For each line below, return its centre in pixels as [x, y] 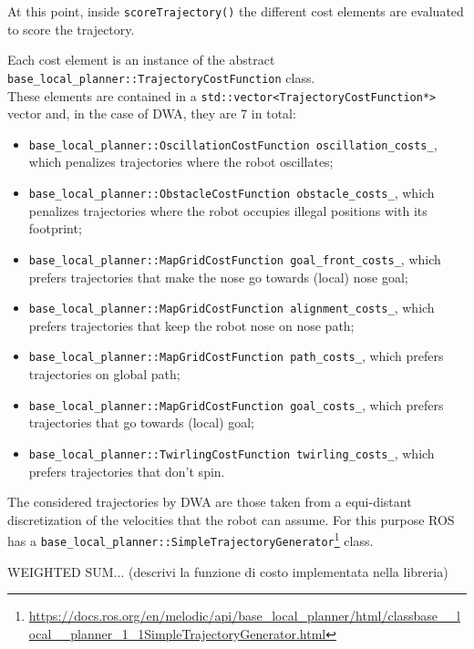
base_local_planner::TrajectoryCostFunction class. [161, 77]
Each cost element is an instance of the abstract [141, 60]
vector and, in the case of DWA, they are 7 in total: [152, 113]
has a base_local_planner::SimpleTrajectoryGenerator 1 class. [191, 539]
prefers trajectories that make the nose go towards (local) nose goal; [218, 277]
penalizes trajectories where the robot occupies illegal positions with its [228, 210]
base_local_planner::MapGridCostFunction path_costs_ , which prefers [236, 356]
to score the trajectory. [71, 29]
